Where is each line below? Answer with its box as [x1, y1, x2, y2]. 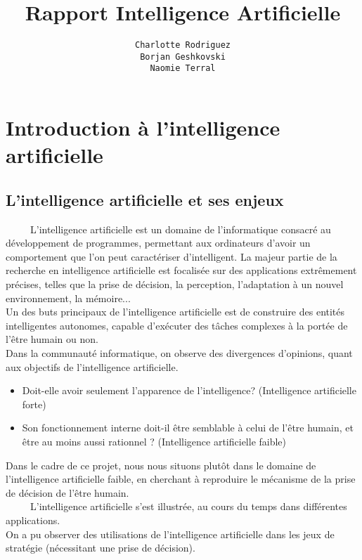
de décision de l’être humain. [6, 485, 129, 500]
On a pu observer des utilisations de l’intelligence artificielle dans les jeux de [6, 526, 335, 541]
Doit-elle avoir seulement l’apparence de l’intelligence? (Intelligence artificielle [22, 383, 356, 398]
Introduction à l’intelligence [6, 113, 280, 142]
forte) [22, 396, 46, 411]
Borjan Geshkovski [140, 51, 226, 62]
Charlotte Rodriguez [134, 40, 231, 51]
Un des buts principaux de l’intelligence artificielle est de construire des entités [6, 304, 345, 319]
